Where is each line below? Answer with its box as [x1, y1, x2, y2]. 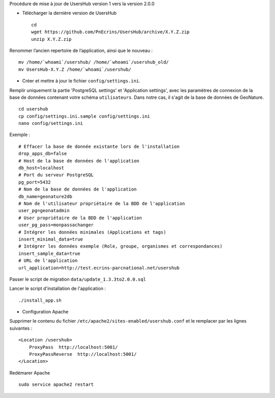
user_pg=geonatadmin [18, 208, 70, 214]
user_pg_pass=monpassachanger [18, 222, 94, 228]
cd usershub [18, 106, 48, 112]
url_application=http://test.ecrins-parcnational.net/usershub [18, 265, 180, 271]
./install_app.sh [18, 297, 62, 303]
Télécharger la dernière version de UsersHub [22, 10, 117, 16]
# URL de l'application [18, 258, 78, 263]
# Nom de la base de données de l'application [18, 187, 137, 192]
